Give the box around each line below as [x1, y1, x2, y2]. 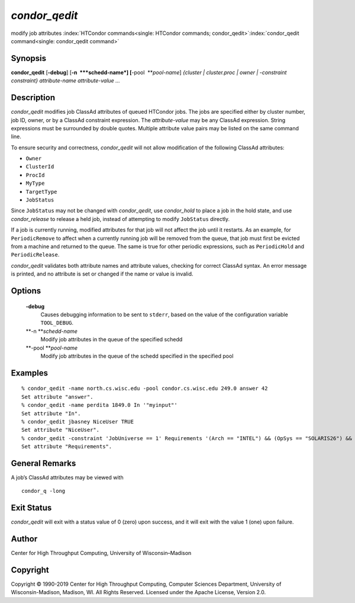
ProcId [25, 172, 45, 178]
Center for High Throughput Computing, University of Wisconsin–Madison [11, 550, 192, 557]
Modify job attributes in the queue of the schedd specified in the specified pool [40, 352, 234, 360]
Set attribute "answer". [21, 393, 93, 400]
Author [11, 534, 38, 544]
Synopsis [11, 53, 47, 63]
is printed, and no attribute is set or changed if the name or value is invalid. [11, 270, 193, 278]
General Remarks [11, 458, 76, 468]
